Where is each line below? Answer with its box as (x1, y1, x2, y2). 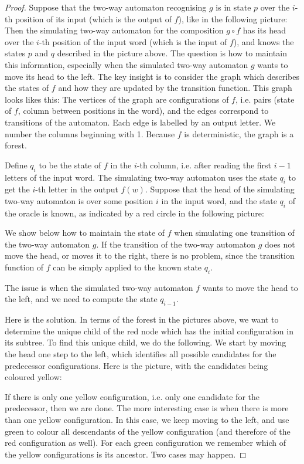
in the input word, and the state (161, 194, 277, 206)
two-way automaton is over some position (5, 194, 153, 206)
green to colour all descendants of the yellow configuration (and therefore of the (5, 425, 291, 437)
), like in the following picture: (178, 12, 288, 25)
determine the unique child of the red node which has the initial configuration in (5, 324, 293, 337)
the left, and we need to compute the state (5, 293, 158, 305)
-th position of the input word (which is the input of (39, 35, 227, 48)
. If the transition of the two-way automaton (96, 238, 255, 250)
